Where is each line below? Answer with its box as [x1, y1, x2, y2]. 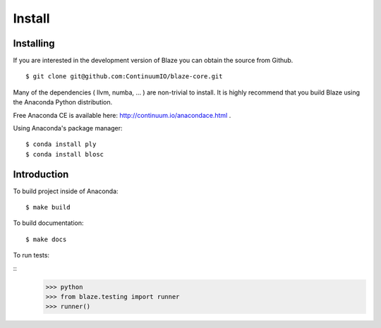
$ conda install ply [25, 140, 97, 148]
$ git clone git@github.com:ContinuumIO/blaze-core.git [25, 73, 223, 80]
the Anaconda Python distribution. [13, 98, 113, 107]
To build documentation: [13, 219, 84, 227]
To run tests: [13, 251, 49, 260]
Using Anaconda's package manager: [13, 124, 123, 133]
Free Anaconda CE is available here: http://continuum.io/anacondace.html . [13, 111, 231, 119]
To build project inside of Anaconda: [13, 187, 119, 195]
